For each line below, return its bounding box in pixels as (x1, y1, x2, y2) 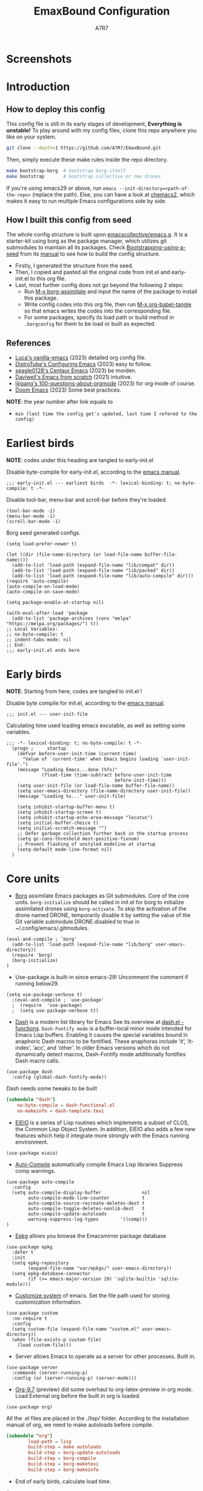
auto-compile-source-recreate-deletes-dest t (28, 1200, 145, 1206)
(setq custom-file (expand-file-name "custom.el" (12, 1326, 139, 1332)
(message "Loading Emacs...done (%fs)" (17, 767, 118, 773)
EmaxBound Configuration (33, 4, 170, 18)
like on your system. (6, 133, 56, 140)
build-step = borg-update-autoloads (28, 1450, 121, 1456)
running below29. (15, 980, 59, 987)
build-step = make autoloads (28, 1444, 102, 1450)
